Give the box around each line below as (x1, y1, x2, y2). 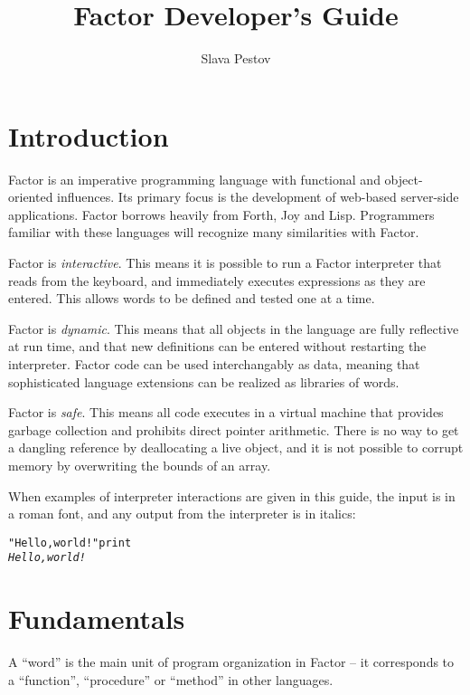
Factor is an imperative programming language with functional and (8, 169, 381, 188)
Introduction (8, 117, 169, 154)
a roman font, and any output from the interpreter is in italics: (8, 504, 356, 523)
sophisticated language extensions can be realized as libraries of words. (8, 372, 399, 391)
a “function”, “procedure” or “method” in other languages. (8, 670, 334, 689)
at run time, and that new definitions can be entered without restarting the (8, 337, 427, 356)
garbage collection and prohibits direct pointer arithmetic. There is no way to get (8, 420, 459, 439)
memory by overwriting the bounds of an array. (8, 455, 271, 474)
